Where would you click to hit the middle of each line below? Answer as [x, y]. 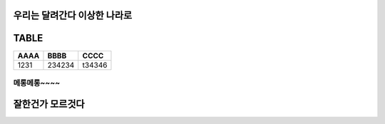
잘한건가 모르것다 [49, 104]
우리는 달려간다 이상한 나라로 [73, 15]
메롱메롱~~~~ [37, 83]
